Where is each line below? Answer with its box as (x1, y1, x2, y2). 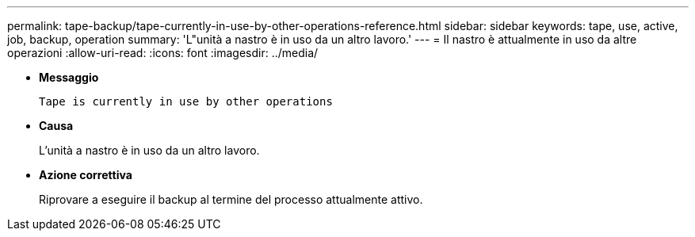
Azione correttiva (39, 168, 132, 182)
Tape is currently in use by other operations (39, 95, 333, 108)
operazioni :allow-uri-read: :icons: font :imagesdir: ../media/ (7, 46, 319, 59)
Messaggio (39, 71, 99, 84)
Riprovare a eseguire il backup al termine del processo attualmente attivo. (39, 193, 423, 206)
